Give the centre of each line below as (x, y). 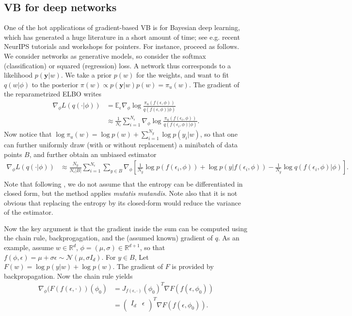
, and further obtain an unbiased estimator (93, 154)
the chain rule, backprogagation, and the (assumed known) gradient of (108, 238)
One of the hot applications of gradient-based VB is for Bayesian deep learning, (122, 27)
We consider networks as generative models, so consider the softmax (105, 55)
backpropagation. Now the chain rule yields (68, 276)
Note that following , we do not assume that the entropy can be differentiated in (123, 183)
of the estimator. (29, 212)
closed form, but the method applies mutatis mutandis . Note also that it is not (121, 193)
